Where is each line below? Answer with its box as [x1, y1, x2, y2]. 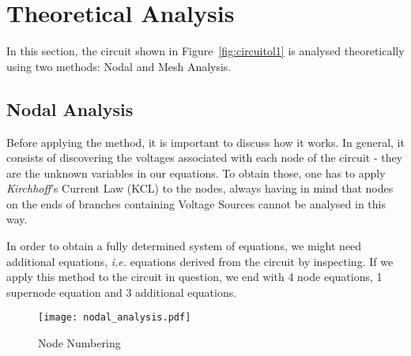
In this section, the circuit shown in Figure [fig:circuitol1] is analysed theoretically [6, 43, 405, 59]
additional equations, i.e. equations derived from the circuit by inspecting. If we [6, 253, 394, 269]
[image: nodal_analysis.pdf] [38, 312, 191, 324]
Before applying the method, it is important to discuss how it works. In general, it [6, 133, 405, 150]
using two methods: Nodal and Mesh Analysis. [6, 58, 232, 74]
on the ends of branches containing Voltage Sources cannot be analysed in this [6, 195, 386, 212]
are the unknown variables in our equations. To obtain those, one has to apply [6, 164, 386, 181]
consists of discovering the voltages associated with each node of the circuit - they [6, 149, 403, 166]
